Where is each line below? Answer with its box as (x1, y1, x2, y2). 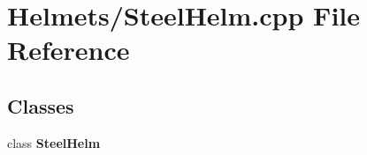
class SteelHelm (7, 133, 101, 151)
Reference (7, 32, 130, 68)
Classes (7, 92, 74, 119)
